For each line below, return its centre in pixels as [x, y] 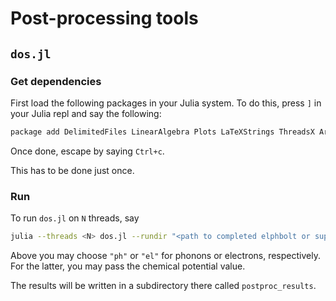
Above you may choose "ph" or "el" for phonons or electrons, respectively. [165, 255]
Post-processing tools [104, 18]
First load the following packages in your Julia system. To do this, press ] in [166, 103]
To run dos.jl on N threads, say [75, 218]
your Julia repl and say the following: [86, 113]
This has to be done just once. [72, 170]
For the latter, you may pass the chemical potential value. [128, 266]
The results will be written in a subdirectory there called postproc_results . [163, 285]
